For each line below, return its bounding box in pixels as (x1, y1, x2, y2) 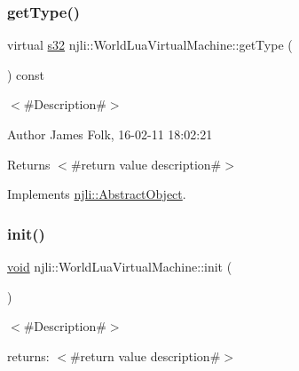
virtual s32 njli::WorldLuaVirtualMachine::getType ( (7, 36, 293, 54)
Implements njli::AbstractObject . (7, 185, 186, 203)
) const (7, 65, 45, 83)
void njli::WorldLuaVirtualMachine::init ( (7, 257, 232, 275)
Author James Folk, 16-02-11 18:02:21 (7, 125, 213, 143)
